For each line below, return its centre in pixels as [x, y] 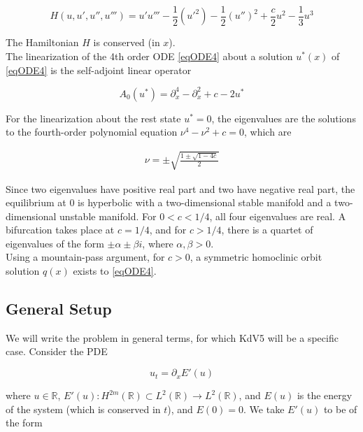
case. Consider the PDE [57, 351]
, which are [268, 132]
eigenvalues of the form [55, 243]
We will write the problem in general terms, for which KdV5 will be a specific [172, 337]
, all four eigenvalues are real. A [278, 216]
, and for [168, 230]
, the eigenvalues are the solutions [284, 118]
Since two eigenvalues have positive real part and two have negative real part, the [180, 188]
